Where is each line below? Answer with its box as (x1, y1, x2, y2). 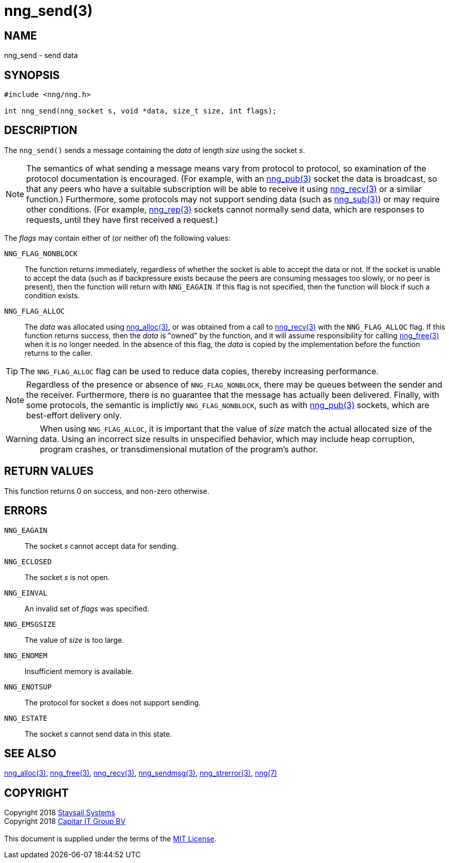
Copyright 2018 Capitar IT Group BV (4, 817, 126, 826)
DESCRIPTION (4, 124, 77, 137)
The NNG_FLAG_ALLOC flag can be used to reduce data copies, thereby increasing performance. (20, 366, 379, 376)
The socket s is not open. (25, 572, 110, 582)
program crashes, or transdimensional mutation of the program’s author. (40, 444, 318, 454)
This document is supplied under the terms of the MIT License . (4, 834, 217, 843)
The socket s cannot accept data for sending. (25, 541, 179, 550)
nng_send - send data (4, 51, 78, 60)
